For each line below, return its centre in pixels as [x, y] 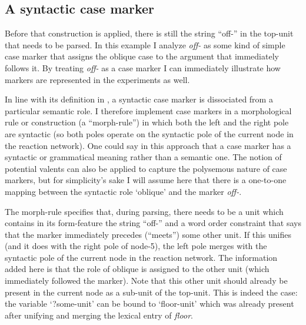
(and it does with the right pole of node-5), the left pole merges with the [136, 246]
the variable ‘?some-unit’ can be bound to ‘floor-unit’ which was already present [149, 304]
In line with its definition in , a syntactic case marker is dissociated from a [139, 99]
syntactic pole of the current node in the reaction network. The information [141, 257]
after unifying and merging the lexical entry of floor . [99, 315]
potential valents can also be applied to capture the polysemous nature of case [146, 168]
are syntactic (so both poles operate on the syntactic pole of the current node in [149, 133]
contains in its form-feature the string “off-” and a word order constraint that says [153, 223]
